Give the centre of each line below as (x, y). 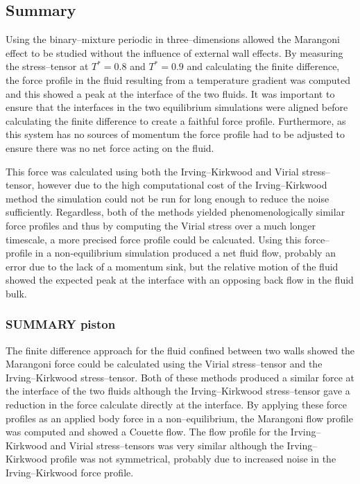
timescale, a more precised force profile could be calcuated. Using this (154, 239)
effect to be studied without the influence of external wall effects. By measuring (174, 52)
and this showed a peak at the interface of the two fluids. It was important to (170, 93)
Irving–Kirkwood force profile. (70, 473)
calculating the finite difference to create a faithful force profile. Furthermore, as (176, 120)
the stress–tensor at (47, 66)
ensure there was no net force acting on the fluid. (110, 147)
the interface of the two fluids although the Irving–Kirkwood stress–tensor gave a (178, 391)
